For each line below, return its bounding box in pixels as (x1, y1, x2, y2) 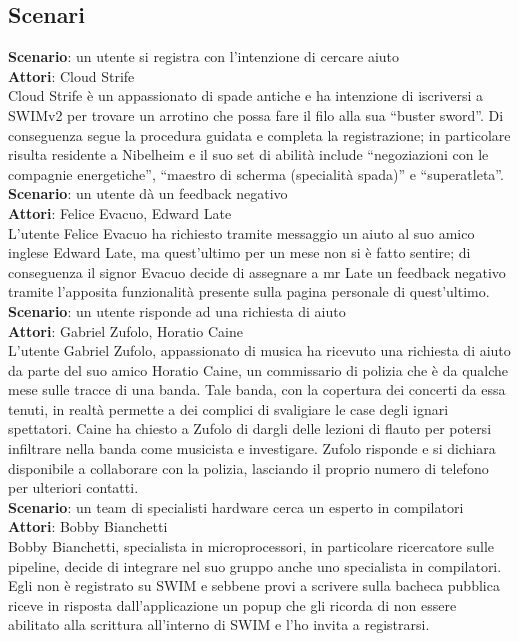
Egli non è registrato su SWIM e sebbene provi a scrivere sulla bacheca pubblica (8, 575, 500, 596)
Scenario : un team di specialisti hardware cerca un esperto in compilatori (8, 496, 464, 517)
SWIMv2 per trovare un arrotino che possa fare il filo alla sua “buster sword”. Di (8, 104, 504, 125)
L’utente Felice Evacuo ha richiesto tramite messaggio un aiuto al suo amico (8, 222, 475, 243)
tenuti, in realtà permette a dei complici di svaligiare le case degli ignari (8, 398, 449, 419)
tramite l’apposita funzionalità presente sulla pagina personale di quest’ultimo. (8, 281, 490, 302)
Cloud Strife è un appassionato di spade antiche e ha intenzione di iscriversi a (8, 85, 483, 106)
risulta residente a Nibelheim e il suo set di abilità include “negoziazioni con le (8, 144, 489, 165)
